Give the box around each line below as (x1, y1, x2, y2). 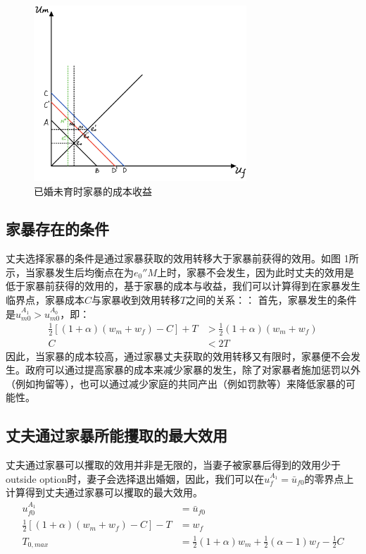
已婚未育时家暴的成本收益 (34, 183, 152, 198)
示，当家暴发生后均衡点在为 (6, 264, 134, 279)
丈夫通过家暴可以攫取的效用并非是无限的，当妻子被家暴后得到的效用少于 (6, 457, 341, 472)
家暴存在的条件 (6, 218, 109, 240)
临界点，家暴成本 (6, 293, 84, 307)
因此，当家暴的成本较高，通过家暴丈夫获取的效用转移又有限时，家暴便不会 (6, 348, 351, 363)
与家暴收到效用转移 (91, 293, 181, 307)
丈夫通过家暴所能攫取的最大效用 (6, 424, 227, 446)
